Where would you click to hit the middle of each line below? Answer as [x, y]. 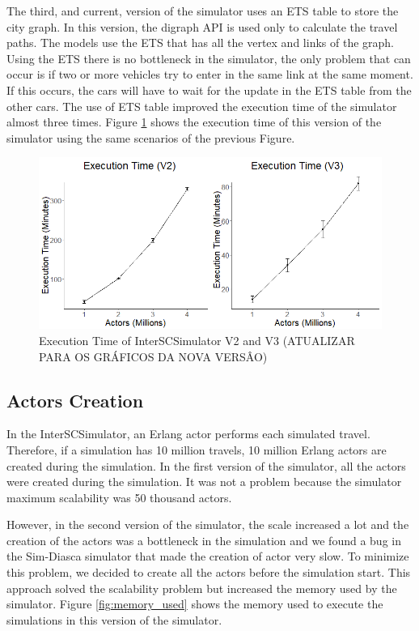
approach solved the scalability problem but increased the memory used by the [202, 588]
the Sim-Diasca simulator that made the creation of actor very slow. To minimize [208, 556]
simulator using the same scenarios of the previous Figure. [151, 137]
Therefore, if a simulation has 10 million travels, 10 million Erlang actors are [197, 449]
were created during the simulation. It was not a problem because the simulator [204, 482]
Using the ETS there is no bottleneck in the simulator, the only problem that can [209, 58]
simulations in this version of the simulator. [114, 619]
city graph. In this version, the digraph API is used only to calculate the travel [202, 26]
